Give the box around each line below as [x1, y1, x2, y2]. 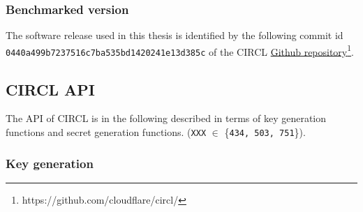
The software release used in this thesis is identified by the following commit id [6, 28, 343, 43]
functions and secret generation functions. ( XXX [6, 124, 207, 139]
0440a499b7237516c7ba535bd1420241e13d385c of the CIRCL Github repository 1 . [6, 42, 355, 59]
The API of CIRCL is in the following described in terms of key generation [6, 111, 327, 126]
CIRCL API [6, 78, 96, 100]
